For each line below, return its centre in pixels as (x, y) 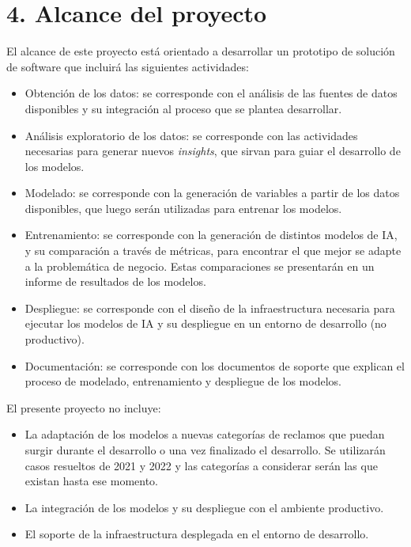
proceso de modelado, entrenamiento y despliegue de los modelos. (183, 381)
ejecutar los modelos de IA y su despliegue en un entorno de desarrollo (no (205, 323)
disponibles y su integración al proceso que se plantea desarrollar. (183, 108)
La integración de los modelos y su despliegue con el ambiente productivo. (204, 507)
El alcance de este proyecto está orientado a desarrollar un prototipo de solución (201, 51)
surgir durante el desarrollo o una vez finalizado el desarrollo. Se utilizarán (205, 450)
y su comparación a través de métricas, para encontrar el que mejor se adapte (213, 251)
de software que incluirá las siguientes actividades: (128, 66)
